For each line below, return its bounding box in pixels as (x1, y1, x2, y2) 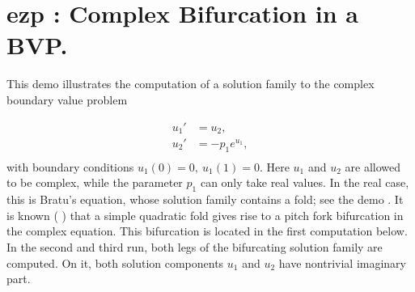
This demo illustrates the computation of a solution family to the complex (6, 75, 375, 92)
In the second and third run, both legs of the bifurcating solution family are (6, 239, 383, 256)
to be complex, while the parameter (6, 174, 183, 191)
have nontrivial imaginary (278, 254, 406, 271)
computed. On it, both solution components (6, 254, 224, 271)
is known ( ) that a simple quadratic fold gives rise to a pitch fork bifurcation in (6, 206, 404, 223)
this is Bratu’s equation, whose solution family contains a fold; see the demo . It (6, 191, 404, 208)
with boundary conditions (6, 158, 134, 175)
